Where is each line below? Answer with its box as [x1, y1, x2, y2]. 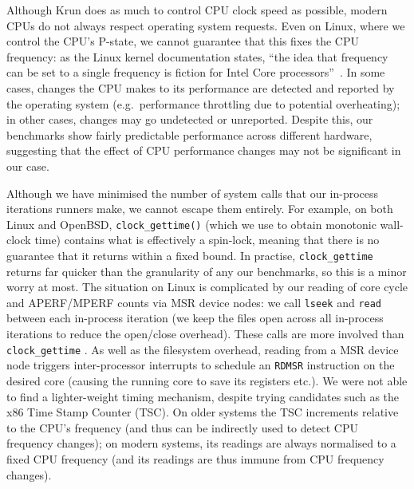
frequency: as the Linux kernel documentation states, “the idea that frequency [6, 48, 388, 65]
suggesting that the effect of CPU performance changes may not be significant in [6, 142, 401, 159]
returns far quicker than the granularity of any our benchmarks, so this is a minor [6, 262, 407, 279]
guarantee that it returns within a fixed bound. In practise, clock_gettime [6, 246, 373, 263]
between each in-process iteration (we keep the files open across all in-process [6, 310, 384, 326]
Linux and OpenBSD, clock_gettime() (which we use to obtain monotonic [6, 215, 377, 232]
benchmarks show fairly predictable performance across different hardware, [6, 126, 373, 143]
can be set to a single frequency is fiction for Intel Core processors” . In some [6, 64, 385, 81]
